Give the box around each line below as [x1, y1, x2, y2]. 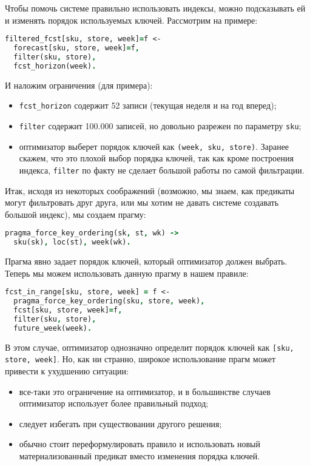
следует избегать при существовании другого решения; [19, 417, 222, 430]
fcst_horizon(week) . [13, 61, 96, 70]
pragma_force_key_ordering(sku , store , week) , [13, 297, 205, 306]
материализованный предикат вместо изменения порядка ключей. [19, 449, 260, 462]
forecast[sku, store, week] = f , [13, 44, 140, 53]
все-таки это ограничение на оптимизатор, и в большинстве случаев [19, 385, 271, 397]
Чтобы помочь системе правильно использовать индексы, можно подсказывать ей [5, 2, 306, 14]
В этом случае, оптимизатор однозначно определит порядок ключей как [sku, [5, 340, 294, 353]
